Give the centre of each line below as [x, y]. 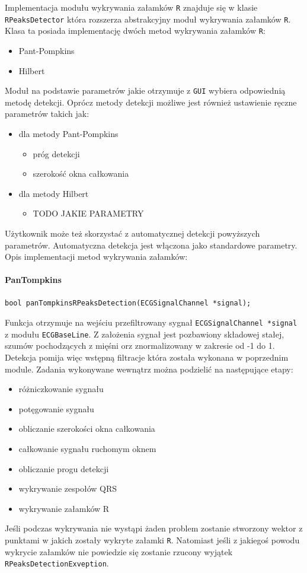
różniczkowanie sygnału [61, 389]
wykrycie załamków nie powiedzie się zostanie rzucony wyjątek [119, 551]
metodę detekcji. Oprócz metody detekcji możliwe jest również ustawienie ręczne [151, 102]
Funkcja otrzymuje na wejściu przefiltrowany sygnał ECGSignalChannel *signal [151, 322]
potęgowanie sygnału [56, 408]
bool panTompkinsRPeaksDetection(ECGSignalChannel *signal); [128, 303]
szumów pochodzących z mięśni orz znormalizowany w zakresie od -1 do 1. [140, 346]
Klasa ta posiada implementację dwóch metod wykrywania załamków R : [135, 31]
